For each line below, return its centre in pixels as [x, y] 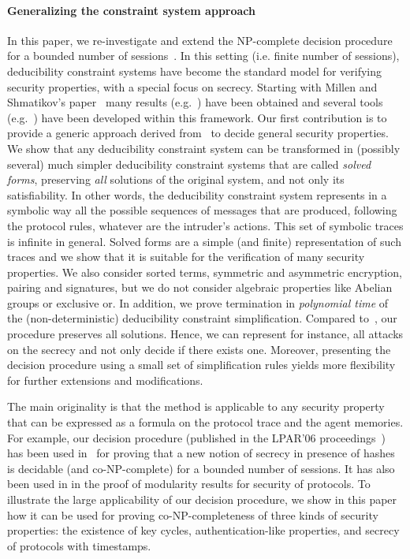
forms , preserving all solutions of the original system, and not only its [176, 179]
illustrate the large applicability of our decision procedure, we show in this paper [202, 499]
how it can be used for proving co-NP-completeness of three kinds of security [193, 514]
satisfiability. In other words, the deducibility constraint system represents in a [197, 194]
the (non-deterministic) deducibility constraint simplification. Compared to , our [202, 318]
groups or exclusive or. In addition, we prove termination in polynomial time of [198, 302]
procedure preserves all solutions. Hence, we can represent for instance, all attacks [205, 334]
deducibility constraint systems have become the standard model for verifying [194, 71]
